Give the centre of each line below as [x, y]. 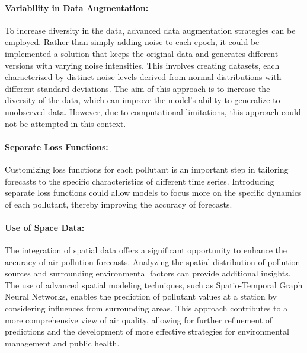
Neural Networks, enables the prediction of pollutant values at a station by [141, 296]
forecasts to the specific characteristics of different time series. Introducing [140, 181]
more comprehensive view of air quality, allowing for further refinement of [139, 319]
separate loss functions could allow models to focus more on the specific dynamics [153, 193]
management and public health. [62, 343]
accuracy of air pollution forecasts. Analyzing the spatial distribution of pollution [153, 261]
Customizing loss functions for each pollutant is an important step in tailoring [147, 169]
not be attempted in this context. [65, 123]
